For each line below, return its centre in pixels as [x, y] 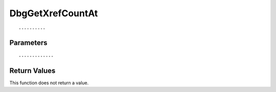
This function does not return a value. [49, 83]
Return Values [32, 70]
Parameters [28, 43]
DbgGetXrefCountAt [54, 13]
